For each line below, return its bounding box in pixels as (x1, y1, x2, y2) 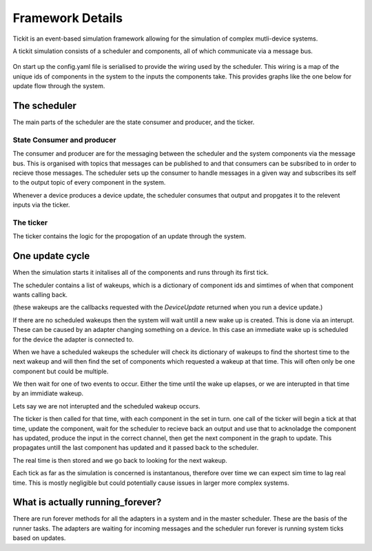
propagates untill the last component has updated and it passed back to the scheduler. (12, 444, 259, 452)
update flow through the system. (12, 82, 105, 90)
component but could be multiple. (12, 367, 109, 375)
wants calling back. (12, 290, 68, 299)
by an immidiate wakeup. (12, 389, 84, 397)
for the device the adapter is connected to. (12, 335, 134, 344)
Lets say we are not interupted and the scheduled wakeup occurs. (12, 402, 201, 410)
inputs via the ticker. (12, 200, 70, 209)
